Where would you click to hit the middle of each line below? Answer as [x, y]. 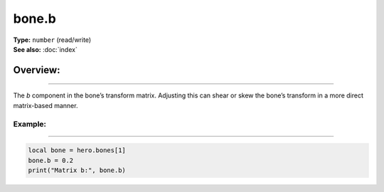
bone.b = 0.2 [51, 160]
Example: [30, 124]
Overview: [37, 70]
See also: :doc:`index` [45, 49]
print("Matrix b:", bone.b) [77, 170]
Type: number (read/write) [52, 40]
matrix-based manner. [46, 105]
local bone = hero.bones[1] [77, 150]
